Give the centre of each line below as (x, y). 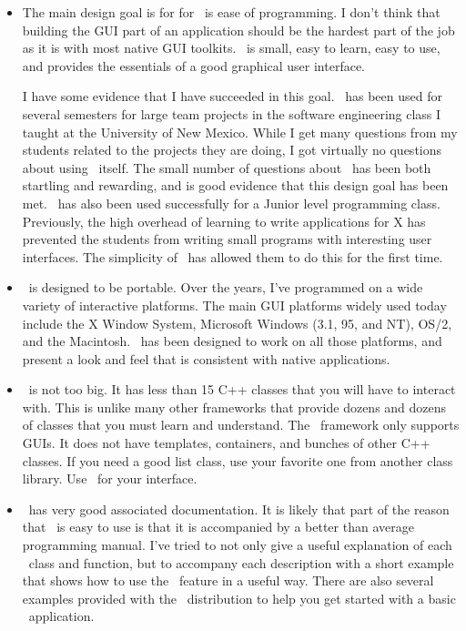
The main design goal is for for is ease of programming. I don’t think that (231, 12)
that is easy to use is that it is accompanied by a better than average (218, 527)
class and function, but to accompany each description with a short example (241, 562)
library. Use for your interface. (110, 478)
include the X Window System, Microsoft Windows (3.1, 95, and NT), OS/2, (237, 323)
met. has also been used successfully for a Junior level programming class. (231, 203)
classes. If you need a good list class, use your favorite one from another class (238, 460)
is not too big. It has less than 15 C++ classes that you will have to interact (242, 389)
